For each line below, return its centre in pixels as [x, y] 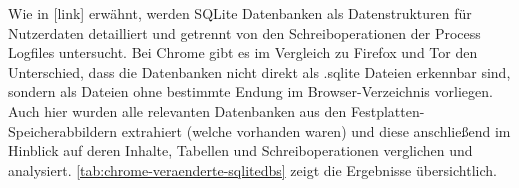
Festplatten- [387, 110]
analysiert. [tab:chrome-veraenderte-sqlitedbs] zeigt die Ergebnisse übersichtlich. [252, 169]
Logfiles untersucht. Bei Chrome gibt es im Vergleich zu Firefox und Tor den [243, 52]
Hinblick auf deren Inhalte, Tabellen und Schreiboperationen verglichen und [240, 150]
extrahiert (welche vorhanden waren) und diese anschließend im [316, 130]
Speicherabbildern [63, 130]
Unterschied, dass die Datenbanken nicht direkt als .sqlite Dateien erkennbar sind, [259, 71]
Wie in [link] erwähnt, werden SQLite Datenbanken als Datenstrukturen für [240, 13]
